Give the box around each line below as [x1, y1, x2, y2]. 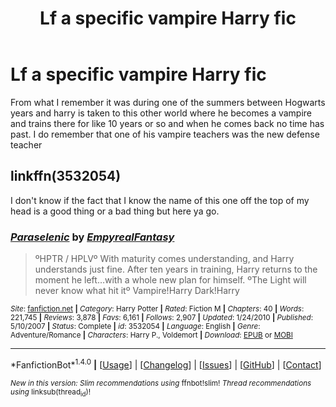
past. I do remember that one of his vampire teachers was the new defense [10, 128, 320, 140]
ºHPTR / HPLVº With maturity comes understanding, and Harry [34, 253, 295, 265]
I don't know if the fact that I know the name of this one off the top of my [10, 194, 310, 206]
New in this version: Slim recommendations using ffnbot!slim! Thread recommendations [10, 378, 312, 388]
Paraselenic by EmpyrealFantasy [10, 230, 175, 244]
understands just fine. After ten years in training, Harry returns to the [34, 263, 318, 276]
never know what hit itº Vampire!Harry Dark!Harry [34, 285, 240, 297]
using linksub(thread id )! [10, 387, 91, 399]
